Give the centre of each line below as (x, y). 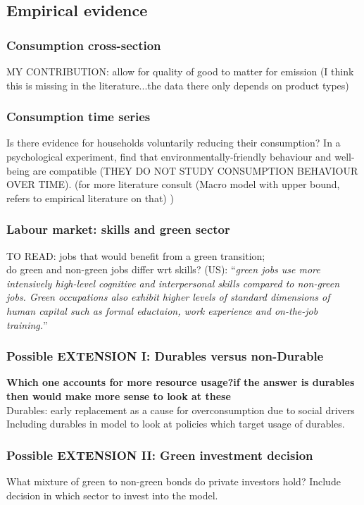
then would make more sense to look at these (119, 395)
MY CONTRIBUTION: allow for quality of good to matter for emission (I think (180, 71)
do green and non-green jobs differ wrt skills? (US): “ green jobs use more (163, 269)
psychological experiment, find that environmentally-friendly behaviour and (169, 156)
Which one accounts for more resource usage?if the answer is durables (181, 382)
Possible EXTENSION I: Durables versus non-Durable (165, 356)
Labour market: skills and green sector (118, 229)
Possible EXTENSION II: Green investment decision (160, 455)
